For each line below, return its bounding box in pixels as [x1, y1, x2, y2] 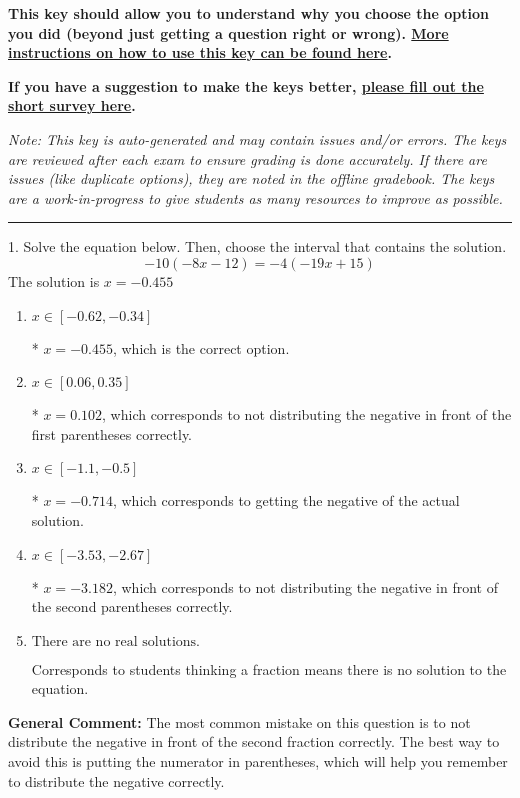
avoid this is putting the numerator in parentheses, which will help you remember [8, 751, 508, 772]
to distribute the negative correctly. [8, 770, 225, 791]
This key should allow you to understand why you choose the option [8, 3, 490, 23]
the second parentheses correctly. [31, 596, 233, 617]
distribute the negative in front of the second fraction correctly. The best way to [8, 731, 500, 752]
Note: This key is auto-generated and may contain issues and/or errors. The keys [8, 128, 507, 149]
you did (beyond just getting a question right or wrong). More [8, 22, 449, 43]
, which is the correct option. [112, 337, 290, 358]
